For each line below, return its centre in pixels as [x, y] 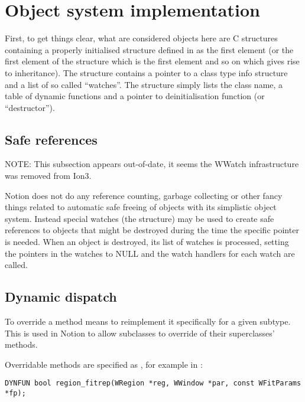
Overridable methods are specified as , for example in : [104, 364]
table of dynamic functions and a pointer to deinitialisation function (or [135, 96]
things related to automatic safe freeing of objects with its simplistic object [141, 207]
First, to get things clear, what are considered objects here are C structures [141, 38]
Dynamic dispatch [61, 297]
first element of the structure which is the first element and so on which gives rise [152, 61]
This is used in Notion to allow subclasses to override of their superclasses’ [140, 333]
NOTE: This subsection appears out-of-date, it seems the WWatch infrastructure [152, 164]
